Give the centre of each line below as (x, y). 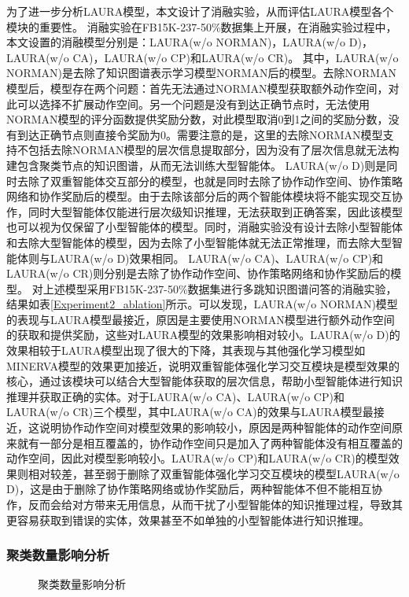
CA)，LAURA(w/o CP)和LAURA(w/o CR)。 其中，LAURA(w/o (236, 57)
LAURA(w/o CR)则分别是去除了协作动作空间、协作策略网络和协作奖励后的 (199, 273)
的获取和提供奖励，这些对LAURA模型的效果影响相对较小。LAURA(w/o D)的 (203, 335)
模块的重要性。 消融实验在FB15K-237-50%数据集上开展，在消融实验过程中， (202, 26)
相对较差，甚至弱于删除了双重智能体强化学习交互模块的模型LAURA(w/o (214, 473)
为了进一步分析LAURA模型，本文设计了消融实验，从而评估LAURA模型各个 (200, 11)
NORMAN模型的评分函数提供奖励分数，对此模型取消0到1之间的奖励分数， (197, 119)
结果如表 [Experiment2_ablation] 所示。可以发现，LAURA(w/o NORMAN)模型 (202, 304)
